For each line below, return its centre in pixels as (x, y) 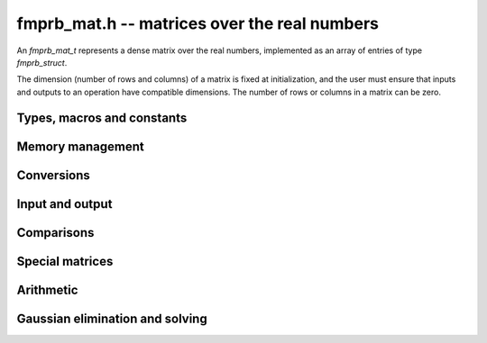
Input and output (64, 204)
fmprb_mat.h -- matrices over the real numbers (198, 23)
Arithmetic (47, 289)
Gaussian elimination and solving (112, 318)
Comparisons (55, 233)
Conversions (53, 175)
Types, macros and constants (102, 117)
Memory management (80, 146)
